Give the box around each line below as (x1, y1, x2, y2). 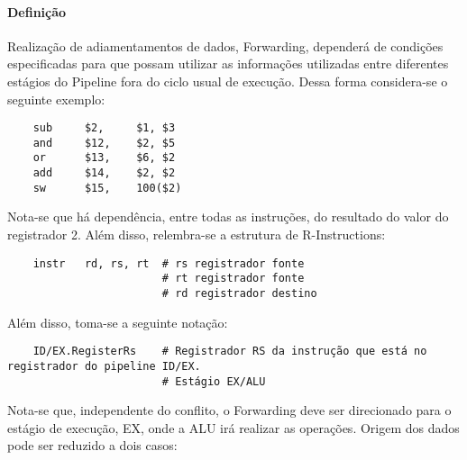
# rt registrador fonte (161, 272, 305, 285)
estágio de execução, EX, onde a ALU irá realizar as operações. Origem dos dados (7, 418, 460, 437)
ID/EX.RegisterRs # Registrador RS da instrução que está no (32, 345, 427, 358)
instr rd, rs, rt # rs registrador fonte (32, 257, 305, 270)
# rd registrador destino (161, 286, 317, 300)
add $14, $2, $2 (32, 167, 176, 180)
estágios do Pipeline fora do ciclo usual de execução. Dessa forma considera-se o (7, 71, 448, 90)
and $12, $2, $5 (32, 136, 176, 149)
